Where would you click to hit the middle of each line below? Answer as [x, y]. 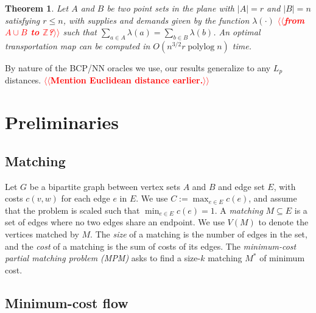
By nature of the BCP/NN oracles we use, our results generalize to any [138, 67]
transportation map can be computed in [78, 45]
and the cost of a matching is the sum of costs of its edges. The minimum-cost [151, 246]
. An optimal [237, 32]
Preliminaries [62, 122]
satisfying [23, 20]
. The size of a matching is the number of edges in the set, [199, 234]
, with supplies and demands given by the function [156, 20]
